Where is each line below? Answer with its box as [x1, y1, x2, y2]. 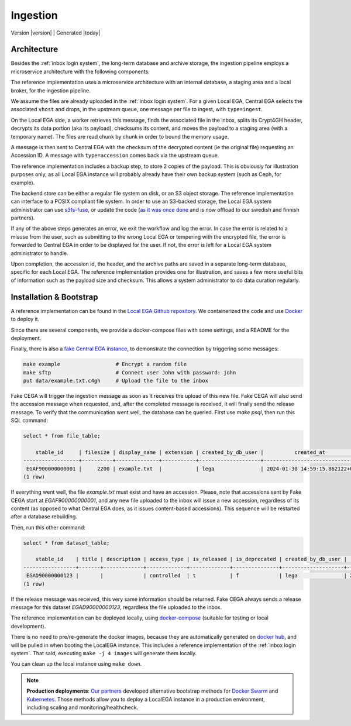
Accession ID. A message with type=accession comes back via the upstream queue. [11, 152, 219, 159]
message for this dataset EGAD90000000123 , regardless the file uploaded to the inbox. [11, 604, 222, 611]
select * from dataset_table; [23, 539, 110, 546]
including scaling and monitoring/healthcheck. [26, 704, 139, 711]
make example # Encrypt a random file [23, 361, 187, 368]
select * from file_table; [23, 433, 101, 439]
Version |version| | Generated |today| [11, 29, 101, 36]
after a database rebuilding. [11, 513, 77, 520]
